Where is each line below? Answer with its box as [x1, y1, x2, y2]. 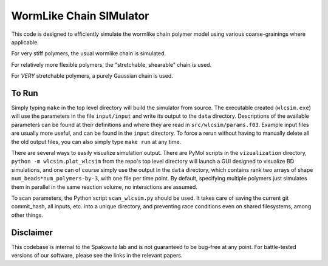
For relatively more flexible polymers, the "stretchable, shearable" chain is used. [11, 61, 212, 68]
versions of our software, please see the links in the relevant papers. [11, 252, 183, 259]
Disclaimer [11, 227, 53, 237]
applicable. [11, 38, 39, 46]
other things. [11, 211, 44, 219]
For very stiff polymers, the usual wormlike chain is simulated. [11, 50, 166, 57]
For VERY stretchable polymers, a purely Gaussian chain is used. [11, 72, 173, 80]
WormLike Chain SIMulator [11, 9, 149, 22]
